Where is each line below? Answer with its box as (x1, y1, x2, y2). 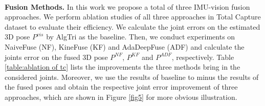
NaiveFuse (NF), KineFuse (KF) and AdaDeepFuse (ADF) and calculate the (5, 41, 245, 52)
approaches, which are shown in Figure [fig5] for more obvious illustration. (5, 91, 237, 102)
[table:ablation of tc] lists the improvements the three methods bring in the (5, 61, 240, 72)
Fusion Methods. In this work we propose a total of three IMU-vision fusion (5, 1, 250, 12)
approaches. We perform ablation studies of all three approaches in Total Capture (5, 11, 261, 22)
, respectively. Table (171, 51, 234, 62)
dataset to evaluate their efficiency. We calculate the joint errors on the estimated (5, 21, 260, 32)
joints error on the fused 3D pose (5, 51, 108, 62)
